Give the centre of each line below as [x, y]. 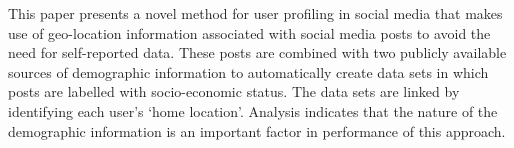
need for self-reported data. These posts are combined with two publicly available [257, 52]
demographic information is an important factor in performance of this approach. [257, 130]
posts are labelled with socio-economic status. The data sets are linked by [234, 91]
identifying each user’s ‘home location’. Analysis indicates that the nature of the [253, 110]
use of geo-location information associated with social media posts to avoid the [249, 32]
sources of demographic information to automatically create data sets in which [248, 71]
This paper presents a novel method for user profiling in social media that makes [255, 13]
